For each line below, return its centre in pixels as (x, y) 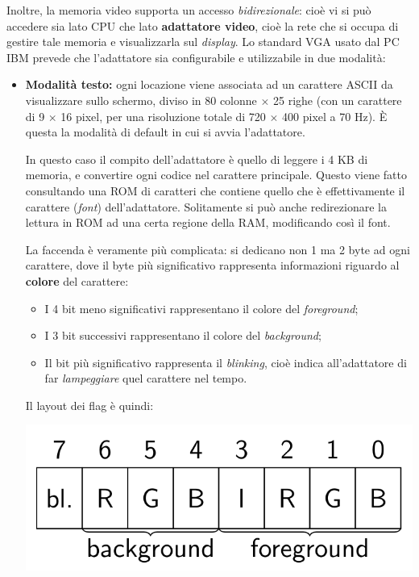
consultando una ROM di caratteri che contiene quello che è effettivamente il (215, 190)
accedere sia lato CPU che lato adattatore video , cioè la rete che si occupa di (203, 25)
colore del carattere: (77, 280)
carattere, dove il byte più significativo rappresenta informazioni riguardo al (212, 265)
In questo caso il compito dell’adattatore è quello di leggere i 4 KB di (197, 159)
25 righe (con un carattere (338, 100)
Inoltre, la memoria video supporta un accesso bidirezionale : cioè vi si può (189, 10)
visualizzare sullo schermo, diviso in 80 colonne (141, 100)
